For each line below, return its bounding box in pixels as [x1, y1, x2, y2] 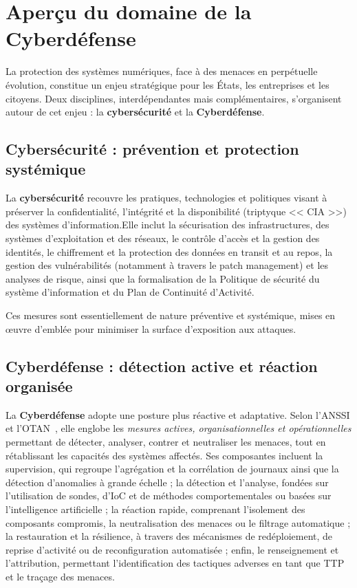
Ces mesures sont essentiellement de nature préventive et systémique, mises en [6, 308, 336, 323]
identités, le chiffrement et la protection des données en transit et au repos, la [6, 244, 333, 259]
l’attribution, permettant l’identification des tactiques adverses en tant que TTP [6, 556, 345, 570]
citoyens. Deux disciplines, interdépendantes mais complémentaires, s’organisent [6, 91, 342, 105]
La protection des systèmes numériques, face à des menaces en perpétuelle [6, 64, 318, 78]
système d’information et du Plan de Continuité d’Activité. [6, 285, 255, 299]
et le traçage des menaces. [6, 569, 115, 583]
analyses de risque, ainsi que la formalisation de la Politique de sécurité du [6, 271, 320, 285]
